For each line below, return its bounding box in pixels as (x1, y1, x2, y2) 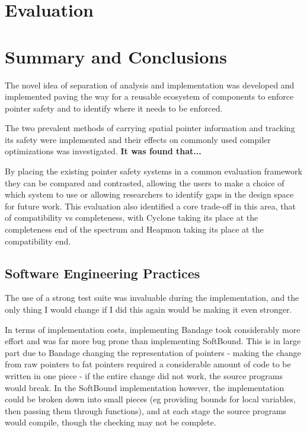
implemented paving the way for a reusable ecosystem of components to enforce (5, 90, 294, 103)
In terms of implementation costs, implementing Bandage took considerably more (5, 323, 300, 335)
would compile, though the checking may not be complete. (5, 416, 216, 428)
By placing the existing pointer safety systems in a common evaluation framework (5, 165, 302, 177)
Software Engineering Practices (5, 263, 200, 282)
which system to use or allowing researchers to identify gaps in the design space (5, 188, 294, 201)
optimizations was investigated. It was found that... (5, 145, 202, 157)
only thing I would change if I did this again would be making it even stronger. (5, 303, 292, 316)
